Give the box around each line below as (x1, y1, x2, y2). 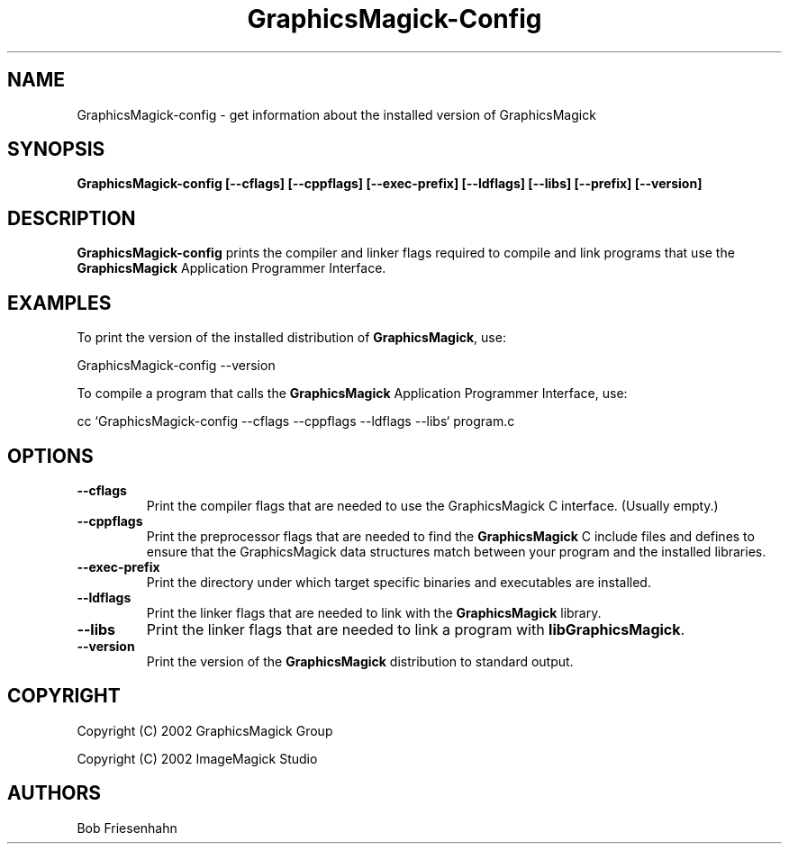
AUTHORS (7, 782, 102, 805)
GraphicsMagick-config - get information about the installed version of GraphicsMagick (77, 106, 596, 122)
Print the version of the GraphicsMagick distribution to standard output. (146, 653, 574, 669)
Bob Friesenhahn (77, 819, 177, 836)
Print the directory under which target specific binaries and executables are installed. (146, 574, 651, 590)
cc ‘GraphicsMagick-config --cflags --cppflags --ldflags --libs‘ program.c (77, 413, 515, 430)
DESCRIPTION (7, 206, 136, 230)
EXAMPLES (7, 291, 112, 314)
